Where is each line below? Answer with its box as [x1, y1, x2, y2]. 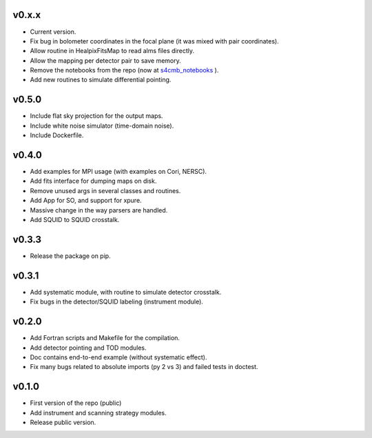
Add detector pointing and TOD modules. [30, 344, 147, 352]
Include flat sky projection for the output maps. [30, 112, 163, 120]
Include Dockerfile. [30, 131, 84, 139]
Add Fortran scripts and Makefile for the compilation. [30, 334, 180, 342]
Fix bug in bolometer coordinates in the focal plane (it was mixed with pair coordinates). [30, 37, 279, 45]
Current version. [30, 28, 76, 36]
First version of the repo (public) [30, 399, 122, 407]
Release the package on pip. [30, 252, 111, 260]
